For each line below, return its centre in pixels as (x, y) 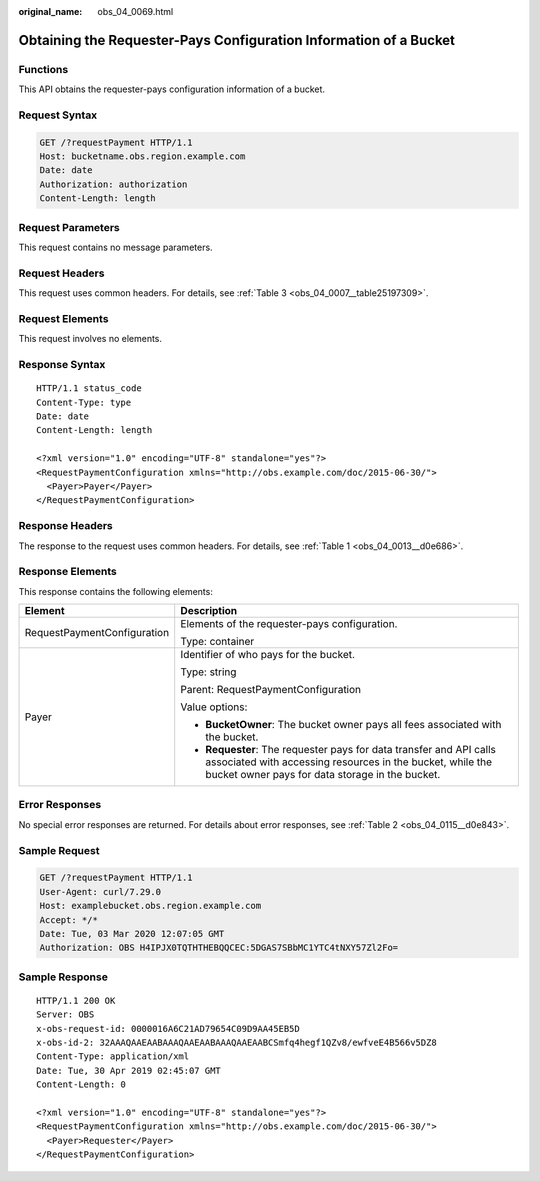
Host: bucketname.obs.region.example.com (142, 156)
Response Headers (66, 526)
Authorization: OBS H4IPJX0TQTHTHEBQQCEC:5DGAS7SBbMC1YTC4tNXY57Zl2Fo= (219, 948)
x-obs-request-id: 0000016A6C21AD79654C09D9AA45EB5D (168, 1028)
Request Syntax (58, 115)
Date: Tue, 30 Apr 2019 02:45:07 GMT (129, 1070)
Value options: (214, 707)
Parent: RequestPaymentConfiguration (271, 690)
